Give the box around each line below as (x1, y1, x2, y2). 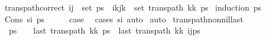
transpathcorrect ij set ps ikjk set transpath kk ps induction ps (4, 1, 261, 13)
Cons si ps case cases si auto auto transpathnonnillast (4, 12, 244, 25)
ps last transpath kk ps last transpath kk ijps (8, 24, 200, 36)
